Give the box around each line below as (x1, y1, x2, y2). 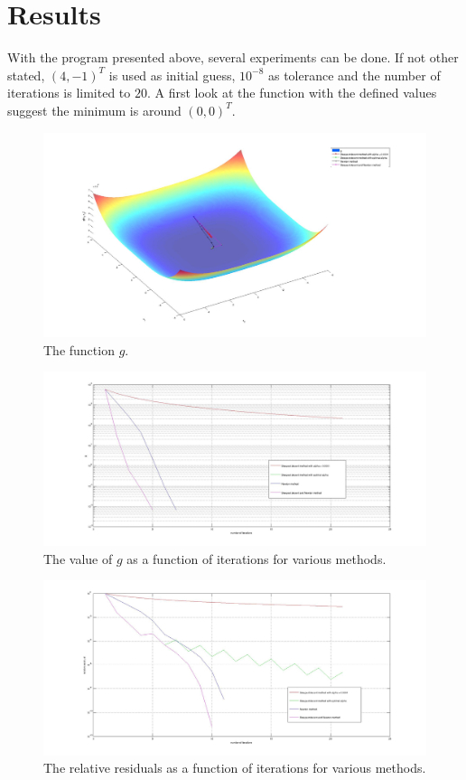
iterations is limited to (7, 83, 131, 102)
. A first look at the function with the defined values (146, 83, 437, 102)
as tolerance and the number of (267, 65, 441, 84)
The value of (43, 549, 113, 568)
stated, (7, 65, 45, 84)
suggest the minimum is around (7, 100, 182, 119)
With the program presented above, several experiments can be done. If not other (7, 48, 459, 67)
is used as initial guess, (108, 65, 236, 84)
